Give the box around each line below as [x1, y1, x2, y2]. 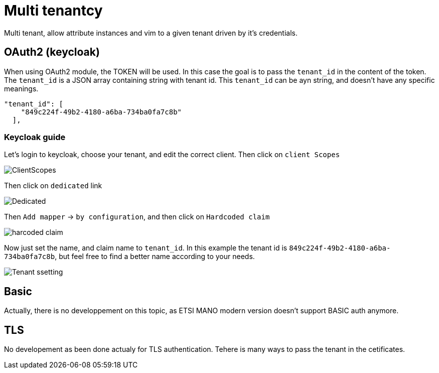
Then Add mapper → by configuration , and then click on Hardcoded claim [4, 212, 270, 221]
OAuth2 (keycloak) [4, 46, 100, 59]
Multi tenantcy [4, 2, 103, 19]
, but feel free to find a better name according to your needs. [55, 252, 255, 261]
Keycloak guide [4, 132, 66, 142]
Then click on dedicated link [4, 181, 102, 190]
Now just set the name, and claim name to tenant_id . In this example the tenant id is [4, 243, 287, 253]
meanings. [4, 84, 39, 93]
